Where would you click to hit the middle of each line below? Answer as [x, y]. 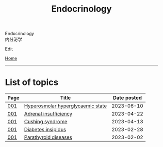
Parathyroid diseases [48, 137]
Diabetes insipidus [45, 130]
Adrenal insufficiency [48, 114]
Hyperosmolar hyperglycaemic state [65, 106]
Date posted [128, 98]
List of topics [32, 82]
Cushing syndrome [46, 122]
